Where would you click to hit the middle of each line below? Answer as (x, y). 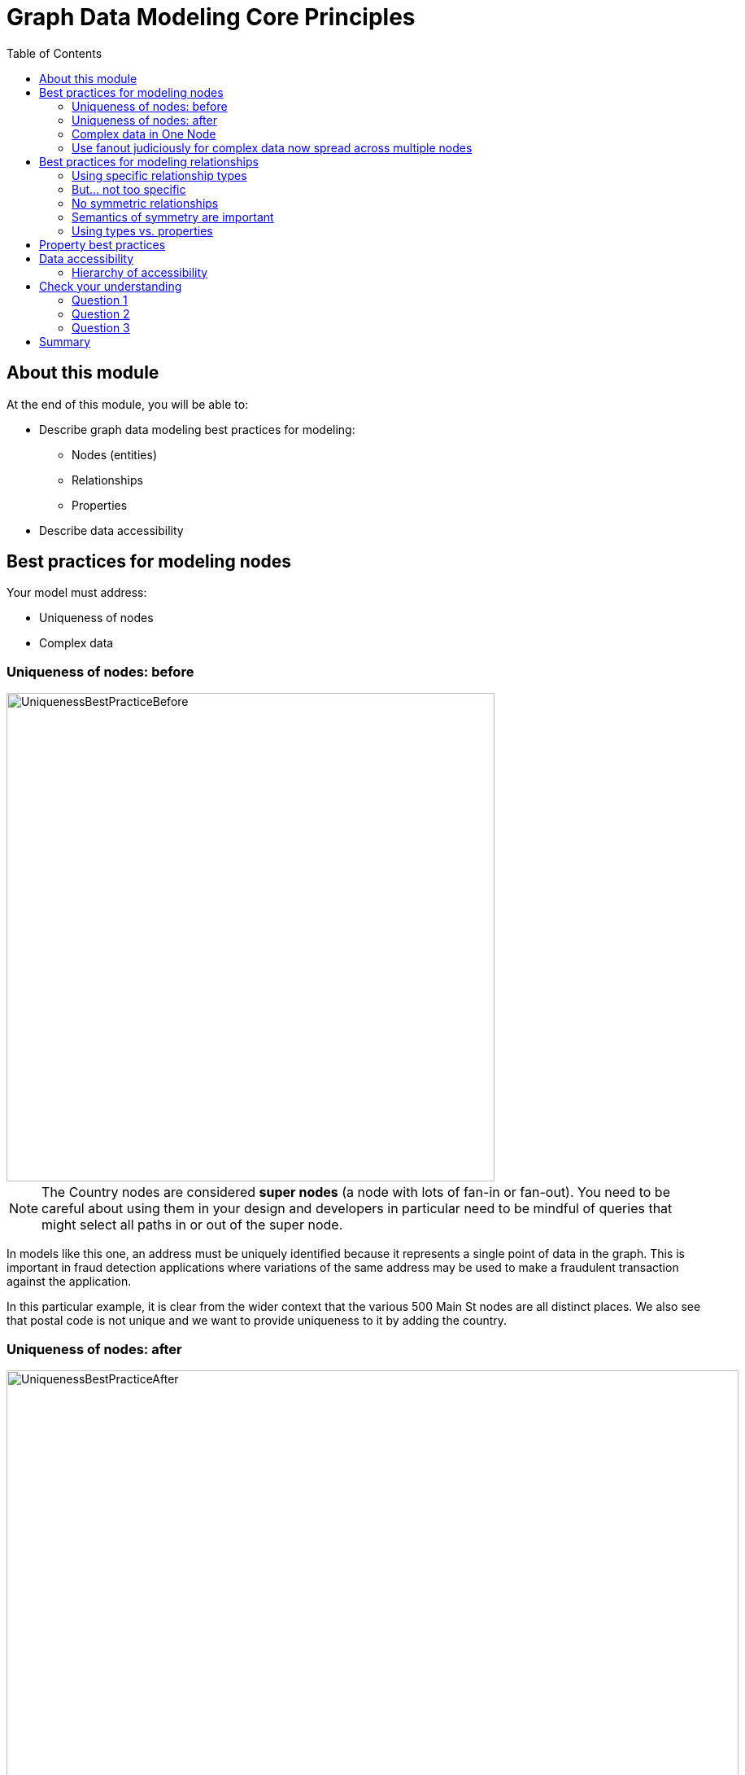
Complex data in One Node (144, 134)
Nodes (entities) (114, 454)
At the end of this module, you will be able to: (128, 404)
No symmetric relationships (145, 203)
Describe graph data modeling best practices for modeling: (197, 429)
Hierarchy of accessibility (140, 272)
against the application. (69, 1282)
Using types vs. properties (142, 230)
